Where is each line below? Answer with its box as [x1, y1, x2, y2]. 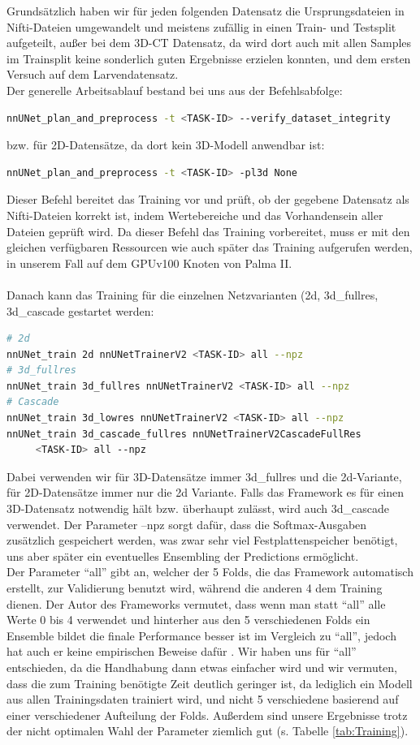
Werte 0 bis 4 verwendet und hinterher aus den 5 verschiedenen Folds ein [6, 611, 370, 628]
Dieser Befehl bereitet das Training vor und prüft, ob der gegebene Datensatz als [6, 191, 409, 208]
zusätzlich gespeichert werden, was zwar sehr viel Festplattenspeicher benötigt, [6, 532, 398, 549]
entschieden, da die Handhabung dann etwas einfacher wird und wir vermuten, [6, 658, 398, 675]
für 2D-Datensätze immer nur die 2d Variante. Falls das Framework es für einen [6, 484, 405, 501]
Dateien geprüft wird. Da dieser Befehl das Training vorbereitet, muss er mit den [6, 222, 410, 239]
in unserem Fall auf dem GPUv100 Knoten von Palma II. [6, 254, 292, 271]
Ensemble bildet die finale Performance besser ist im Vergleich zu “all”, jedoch [6, 627, 396, 644]
